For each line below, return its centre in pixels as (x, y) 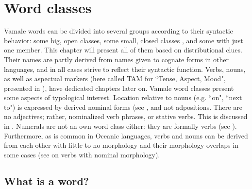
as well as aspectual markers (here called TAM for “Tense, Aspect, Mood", (115, 78)
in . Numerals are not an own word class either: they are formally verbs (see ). (120, 126)
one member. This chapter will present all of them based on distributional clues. (123, 50)
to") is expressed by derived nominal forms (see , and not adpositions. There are (123, 107)
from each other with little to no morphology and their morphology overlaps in (121, 145)
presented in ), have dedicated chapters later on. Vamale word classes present (119, 88)
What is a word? (47, 180)
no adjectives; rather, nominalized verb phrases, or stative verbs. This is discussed (126, 116)
